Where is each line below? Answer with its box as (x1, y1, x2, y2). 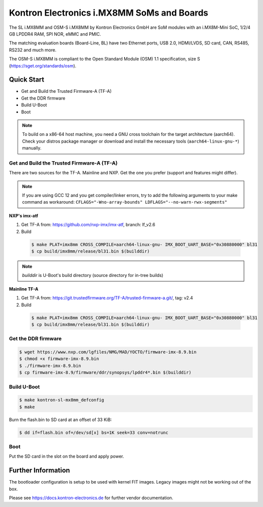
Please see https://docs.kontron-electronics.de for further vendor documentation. (9, 495, 173, 501)
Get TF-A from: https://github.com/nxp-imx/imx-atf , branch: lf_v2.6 (21, 222, 155, 228)
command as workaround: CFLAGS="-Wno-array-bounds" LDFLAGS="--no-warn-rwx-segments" (22, 199, 227, 205)
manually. (22, 145, 41, 151)
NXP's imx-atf (9, 212, 38, 218)
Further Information (9, 466, 70, 475)
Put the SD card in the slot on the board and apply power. (9, 453, 124, 459)
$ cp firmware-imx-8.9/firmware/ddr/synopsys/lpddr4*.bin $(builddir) (19, 370, 192, 376)
